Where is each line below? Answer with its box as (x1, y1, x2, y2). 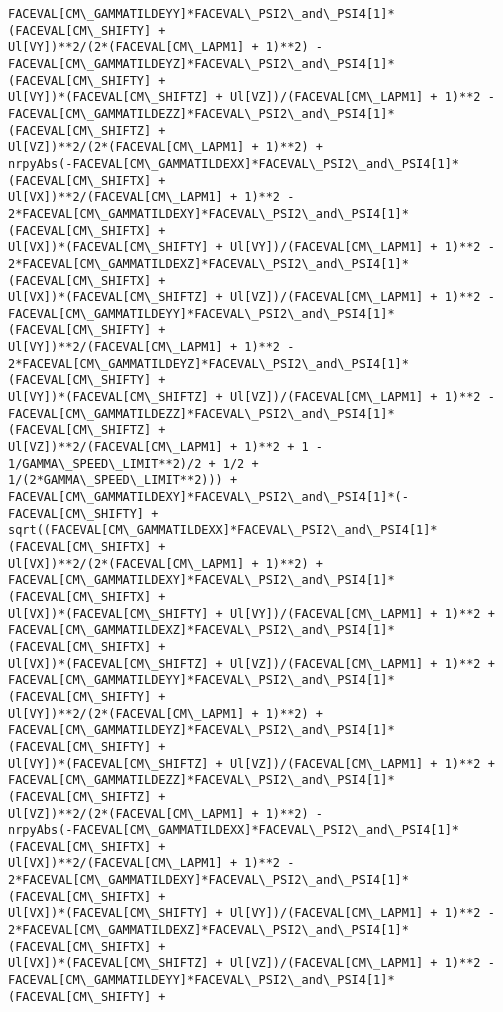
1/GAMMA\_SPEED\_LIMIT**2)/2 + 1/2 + (8, 456, 259, 471)
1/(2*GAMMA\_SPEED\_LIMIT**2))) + (8, 473, 238, 488)
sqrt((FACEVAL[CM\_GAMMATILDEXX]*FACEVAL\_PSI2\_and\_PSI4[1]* (8, 523, 438, 538)
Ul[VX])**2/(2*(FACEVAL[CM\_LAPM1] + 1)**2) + (8, 556, 323, 571)
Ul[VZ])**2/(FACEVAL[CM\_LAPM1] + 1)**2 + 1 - (8, 440, 323, 455)
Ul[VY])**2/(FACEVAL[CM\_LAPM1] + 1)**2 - (8, 340, 295, 355)
